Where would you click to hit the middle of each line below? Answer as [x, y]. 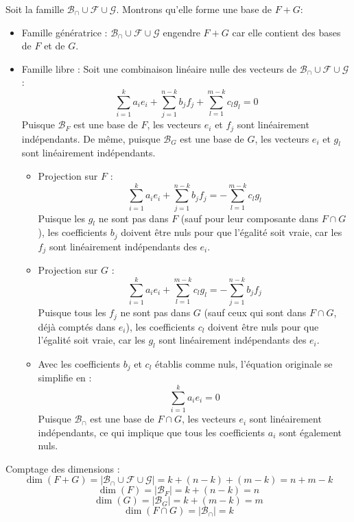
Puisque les [61, 218]
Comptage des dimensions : [63, 468]
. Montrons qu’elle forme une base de [194, 9]
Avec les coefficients [79, 363]
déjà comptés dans [77, 326]
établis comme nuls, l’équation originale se [244, 363]
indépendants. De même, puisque [91, 138]
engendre [181, 32]
